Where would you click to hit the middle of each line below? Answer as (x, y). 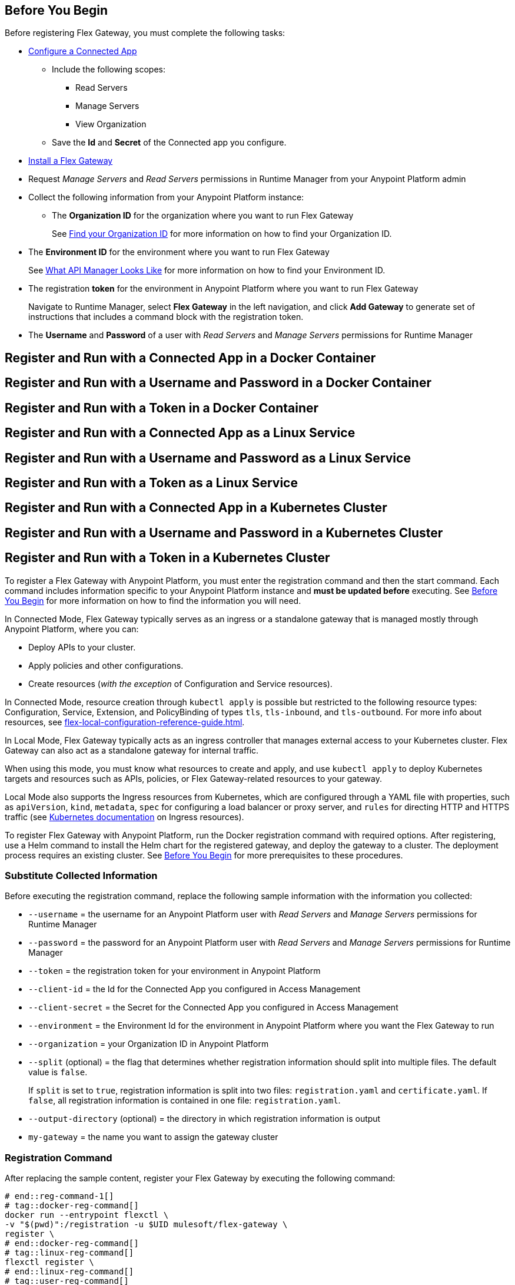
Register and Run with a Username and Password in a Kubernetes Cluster (224, 533)
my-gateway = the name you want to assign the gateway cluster (153, 1137)
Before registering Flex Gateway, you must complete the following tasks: (145, 33)
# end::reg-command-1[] (59, 1196)
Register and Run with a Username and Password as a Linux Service (208, 458)
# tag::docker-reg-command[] (72, 1206)
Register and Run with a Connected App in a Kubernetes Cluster (196, 508)
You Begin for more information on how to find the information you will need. (153, 600)
